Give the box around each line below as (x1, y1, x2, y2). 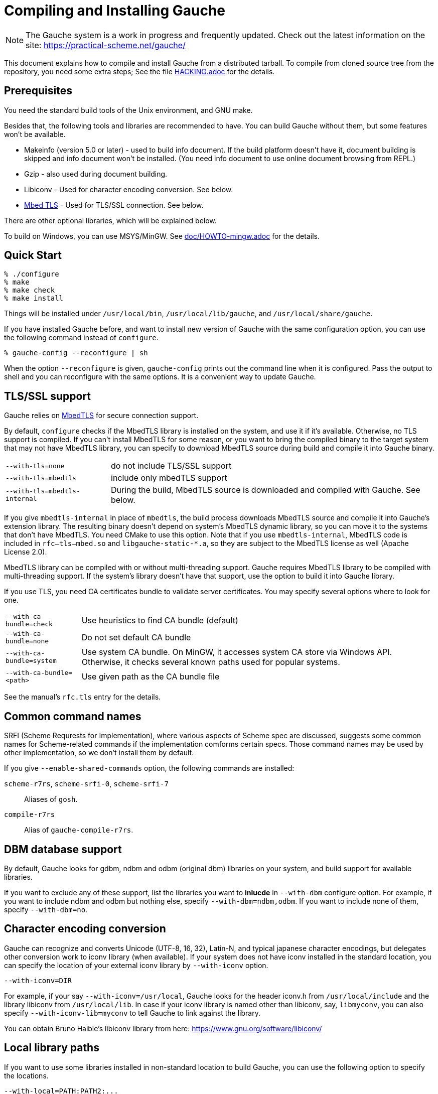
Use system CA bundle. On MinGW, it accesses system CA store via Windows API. (81, 647, 392, 657)
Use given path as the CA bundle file (81, 671, 220, 682)
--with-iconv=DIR (4, 976, 72, 985)
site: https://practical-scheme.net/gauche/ (26, 40, 186, 50)
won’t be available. (4, 129, 66, 139)
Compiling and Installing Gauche (4, 2, 225, 19)
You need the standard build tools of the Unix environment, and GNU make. (4, 105, 253, 114)
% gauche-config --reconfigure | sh (4, 349, 148, 357)
